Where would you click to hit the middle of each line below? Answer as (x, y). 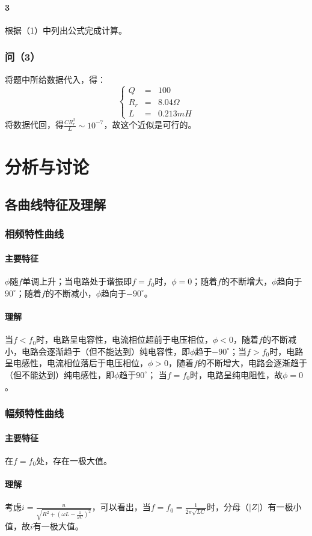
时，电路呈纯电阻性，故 (236, 374)
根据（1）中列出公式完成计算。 (66, 30)
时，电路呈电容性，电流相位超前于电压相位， (125, 339)
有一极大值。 (58, 525)
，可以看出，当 (121, 507)
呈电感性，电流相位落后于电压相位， (76, 363)
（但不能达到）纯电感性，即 (60, 374)
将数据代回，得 (34, 125)
